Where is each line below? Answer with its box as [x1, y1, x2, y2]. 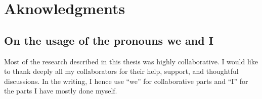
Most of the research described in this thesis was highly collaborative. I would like [4, 56, 258, 66]
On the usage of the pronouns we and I [4, 32, 213, 48]
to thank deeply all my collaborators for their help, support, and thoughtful [4, 66, 239, 76]
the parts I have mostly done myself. [4, 85, 117, 96]
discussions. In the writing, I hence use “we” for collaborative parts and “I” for [4, 75, 248, 86]
